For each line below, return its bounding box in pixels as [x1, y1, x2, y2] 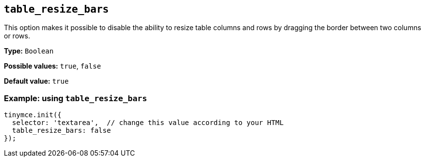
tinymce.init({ [4, 111, 62, 119]
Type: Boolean [4, 47, 54, 55]
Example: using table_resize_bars [4, 93, 147, 103]
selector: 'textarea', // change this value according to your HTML [12, 119, 284, 127]
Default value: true [4, 77, 69, 86]
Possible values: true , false [4, 62, 101, 71]
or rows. [4, 32, 30, 40]
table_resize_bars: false [12, 126, 111, 135]
